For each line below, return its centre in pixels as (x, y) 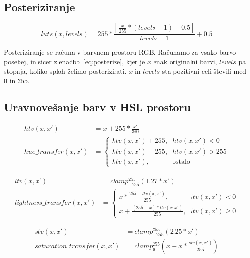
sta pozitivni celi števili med (204, 71)
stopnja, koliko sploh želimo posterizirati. (65, 71)
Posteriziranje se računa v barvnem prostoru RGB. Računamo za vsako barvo (120, 52)
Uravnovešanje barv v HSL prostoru (97, 107)
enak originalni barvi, (185, 61)
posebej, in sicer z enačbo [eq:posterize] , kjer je (75, 61)
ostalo (181, 162)
